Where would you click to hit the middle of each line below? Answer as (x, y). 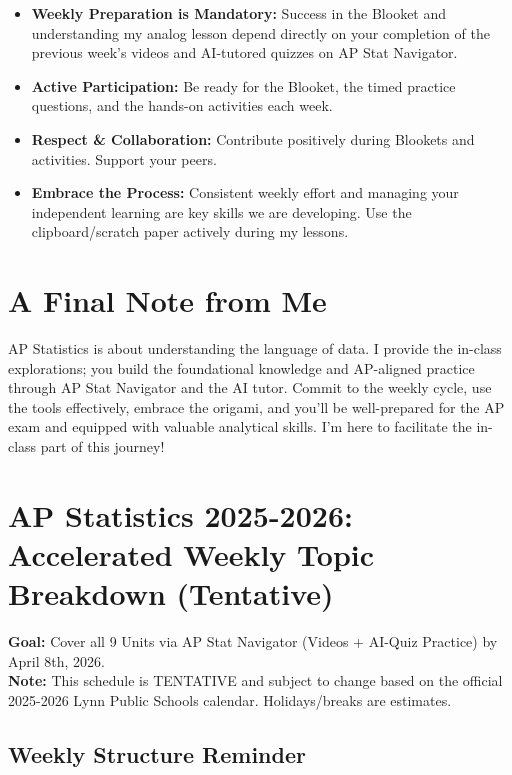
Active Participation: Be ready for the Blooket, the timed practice (243, 85)
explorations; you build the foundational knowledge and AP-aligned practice (241, 367)
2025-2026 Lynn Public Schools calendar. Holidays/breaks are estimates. (230, 699)
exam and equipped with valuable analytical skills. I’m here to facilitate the (240, 426)
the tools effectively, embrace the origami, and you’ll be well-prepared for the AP (256, 406)
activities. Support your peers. (124, 158)
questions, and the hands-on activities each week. (182, 105)
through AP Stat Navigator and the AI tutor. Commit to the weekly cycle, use (250, 387)
